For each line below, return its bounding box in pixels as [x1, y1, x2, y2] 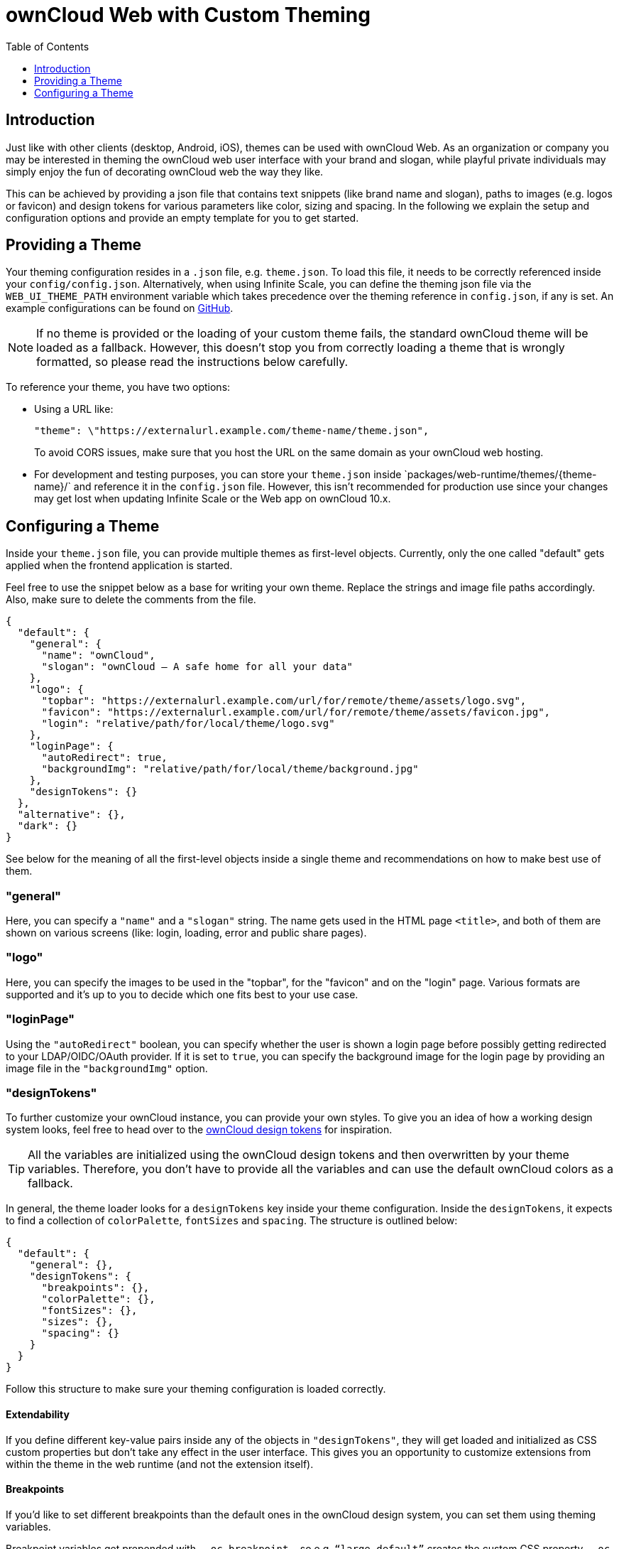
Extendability [6, 1408, 70, 1420]
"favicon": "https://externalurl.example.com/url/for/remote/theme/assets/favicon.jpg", [41, 706, 551, 718]
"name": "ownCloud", [41, 649, 155, 662]
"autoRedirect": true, [41, 752, 168, 764]
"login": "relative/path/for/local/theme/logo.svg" [41, 718, 335, 730]
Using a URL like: [34, 403, 114, 416]
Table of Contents [6, 40, 89, 53]
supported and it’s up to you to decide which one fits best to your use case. [6, 988, 358, 1000]
